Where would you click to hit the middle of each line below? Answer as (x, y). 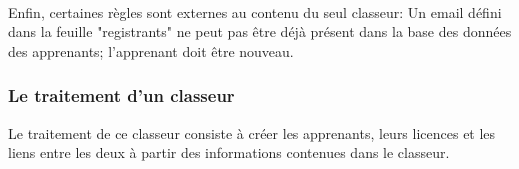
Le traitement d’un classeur (121, 95)
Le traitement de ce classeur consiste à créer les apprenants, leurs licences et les (252, 132)
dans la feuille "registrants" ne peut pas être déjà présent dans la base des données (260, 31)
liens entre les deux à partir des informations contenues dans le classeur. (229, 152)
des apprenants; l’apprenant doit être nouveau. (151, 50)
